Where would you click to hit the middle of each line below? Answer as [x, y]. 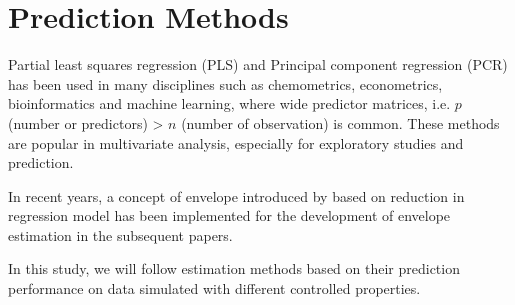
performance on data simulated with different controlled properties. [214, 288]
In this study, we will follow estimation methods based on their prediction [234, 268]
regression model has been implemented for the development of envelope [229, 215]
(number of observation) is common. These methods [340, 122]
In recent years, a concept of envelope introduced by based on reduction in [236, 195]
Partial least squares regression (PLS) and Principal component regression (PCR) [258, 64]
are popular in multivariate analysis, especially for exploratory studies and [236, 142]
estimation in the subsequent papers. [120, 234]
